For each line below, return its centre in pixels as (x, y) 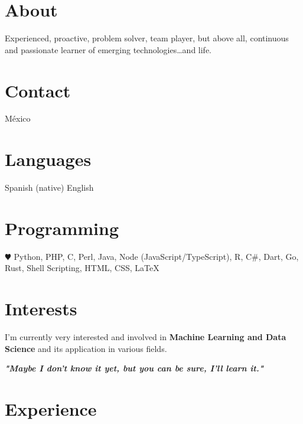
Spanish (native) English (49, 187)
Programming (62, 228)
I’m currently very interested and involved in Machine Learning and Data (146, 337)
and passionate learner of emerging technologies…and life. (108, 49)
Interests (41, 309)
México (18, 118)
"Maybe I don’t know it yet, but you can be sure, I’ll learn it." (134, 368)
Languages (48, 159)
